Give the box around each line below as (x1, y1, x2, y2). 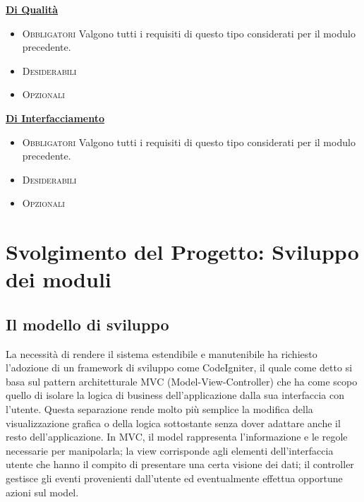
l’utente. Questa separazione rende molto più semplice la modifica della (6, 402, 313, 417)
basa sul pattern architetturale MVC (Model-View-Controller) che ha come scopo (6, 373, 358, 388)
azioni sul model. (6, 484, 79, 499)
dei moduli (6, 265, 111, 294)
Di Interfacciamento (6, 110, 104, 125)
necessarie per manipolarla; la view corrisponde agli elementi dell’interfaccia (6, 443, 334, 458)
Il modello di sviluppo (6, 313, 169, 335)
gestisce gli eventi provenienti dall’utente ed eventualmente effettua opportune (6, 471, 343, 486)
